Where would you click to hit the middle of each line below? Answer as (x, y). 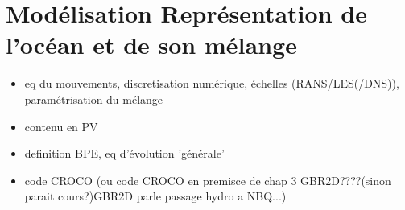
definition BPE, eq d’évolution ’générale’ (124, 153)
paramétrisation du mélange (94, 99)
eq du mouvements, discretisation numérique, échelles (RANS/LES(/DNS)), (212, 83)
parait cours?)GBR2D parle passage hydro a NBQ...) (155, 196)
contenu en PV (61, 126)
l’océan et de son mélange (151, 45)
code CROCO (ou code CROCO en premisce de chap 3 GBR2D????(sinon (208, 180)
